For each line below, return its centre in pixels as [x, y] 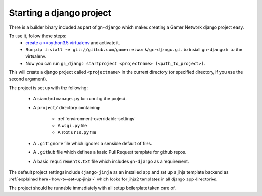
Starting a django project [60, 13]
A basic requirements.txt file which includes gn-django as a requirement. [111, 161]
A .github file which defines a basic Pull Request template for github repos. [110, 152]
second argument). [28, 79]
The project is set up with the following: [49, 88]
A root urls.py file [77, 132]
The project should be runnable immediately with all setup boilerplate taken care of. [92, 188]
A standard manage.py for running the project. [80, 99]
